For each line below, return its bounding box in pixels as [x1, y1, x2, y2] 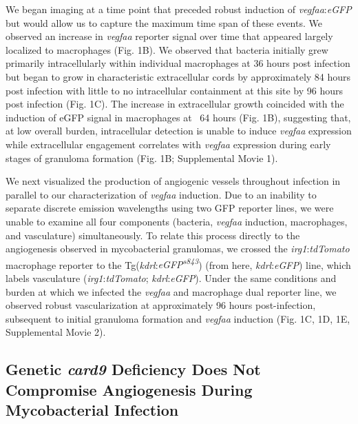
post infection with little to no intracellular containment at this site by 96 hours [6, 83, 344, 97]
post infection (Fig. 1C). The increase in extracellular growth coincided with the [6, 97, 344, 111]
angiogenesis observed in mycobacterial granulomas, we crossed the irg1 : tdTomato [6, 241, 350, 256]
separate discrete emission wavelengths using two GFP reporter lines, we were [6, 201, 334, 215]
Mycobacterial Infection [6, 399, 179, 421]
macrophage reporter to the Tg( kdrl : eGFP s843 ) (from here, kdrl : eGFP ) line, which [6, 255, 351, 272]
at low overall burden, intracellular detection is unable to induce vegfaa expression [6, 123, 352, 138]
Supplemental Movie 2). [6, 325, 106, 339]
